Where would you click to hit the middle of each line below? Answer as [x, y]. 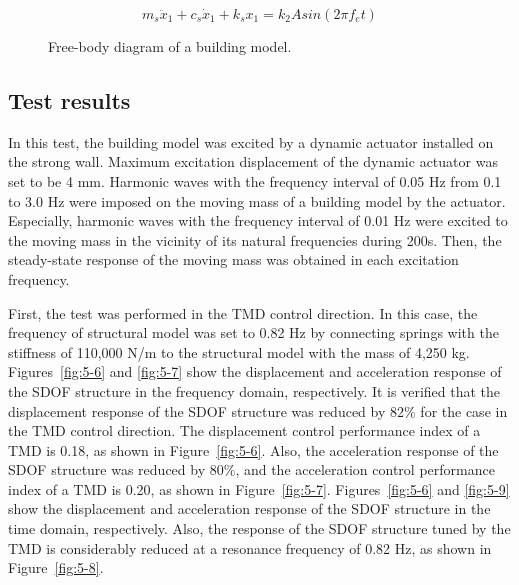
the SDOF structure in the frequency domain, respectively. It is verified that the [254, 390]
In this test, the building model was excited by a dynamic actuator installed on [251, 141]
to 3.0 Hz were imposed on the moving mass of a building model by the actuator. [257, 200]
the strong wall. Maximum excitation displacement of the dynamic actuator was [253, 161]
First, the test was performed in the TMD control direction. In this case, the [243, 312]
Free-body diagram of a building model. [170, 46]
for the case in [464, 410]
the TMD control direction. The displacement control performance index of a [244, 430]
